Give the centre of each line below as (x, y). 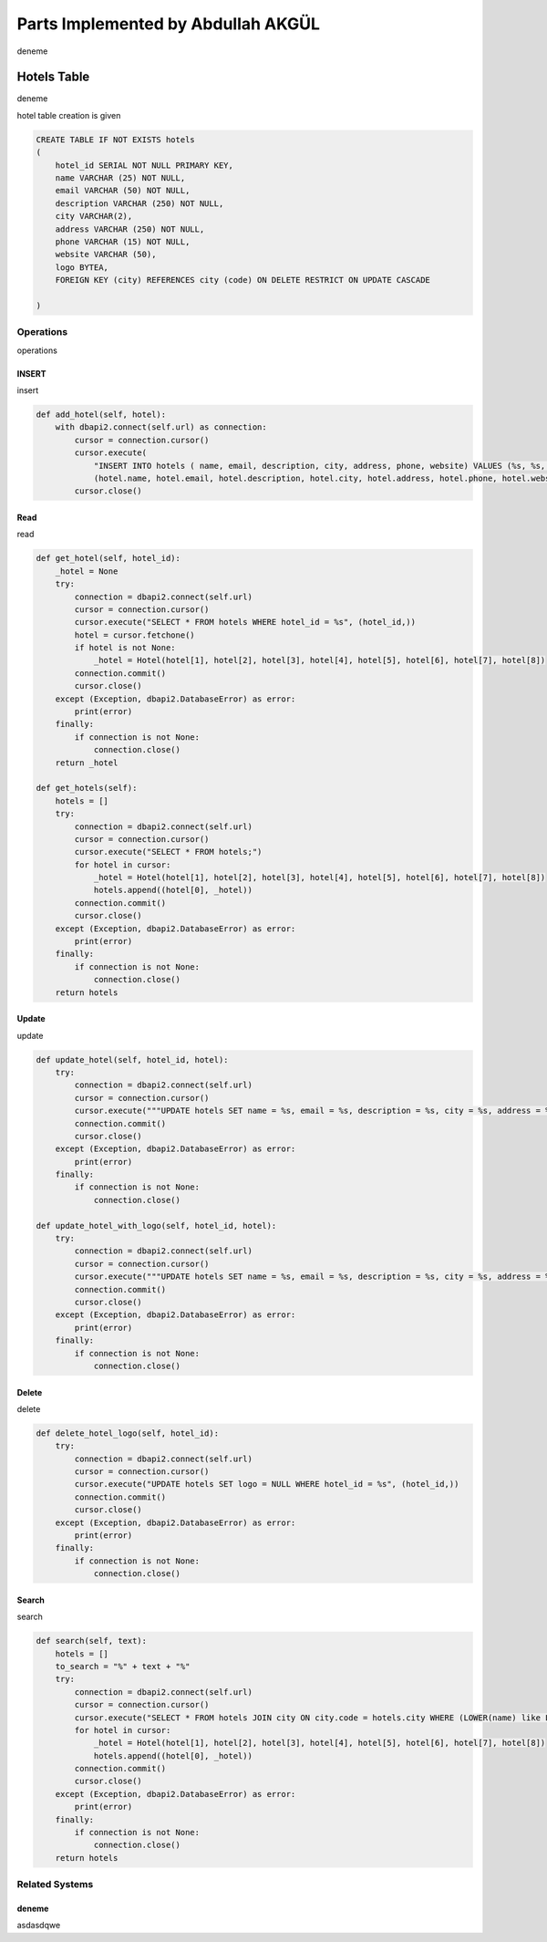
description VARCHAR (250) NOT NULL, (139, 203)
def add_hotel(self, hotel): (101, 415)
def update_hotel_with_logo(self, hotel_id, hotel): (156, 1225)
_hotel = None (87, 571)
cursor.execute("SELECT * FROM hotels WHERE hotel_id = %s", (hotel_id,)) (245, 622)
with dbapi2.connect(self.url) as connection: (161, 427)
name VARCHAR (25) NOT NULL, (120, 178)
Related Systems (55, 1885)
